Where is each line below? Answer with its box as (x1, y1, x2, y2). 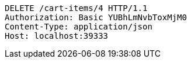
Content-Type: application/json (5, 22, 152, 31)
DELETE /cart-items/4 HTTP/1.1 (5, 3, 148, 13)
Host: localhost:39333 (5, 31, 109, 40)
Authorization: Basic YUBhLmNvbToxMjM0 (5, 13, 187, 22)
